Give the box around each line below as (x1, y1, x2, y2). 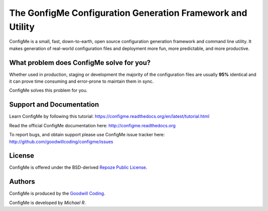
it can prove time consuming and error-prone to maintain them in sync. (9, 78, 154, 84)
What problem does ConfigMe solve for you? (9, 58, 151, 67)
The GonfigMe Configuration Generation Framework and (9, 7, 248, 18)
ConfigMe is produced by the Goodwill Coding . (9, 191, 105, 197)
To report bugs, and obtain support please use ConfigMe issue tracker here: (9, 132, 165, 138)
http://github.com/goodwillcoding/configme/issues (9, 139, 114, 145)
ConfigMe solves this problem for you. (9, 87, 88, 94)
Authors (9, 177, 35, 186)
